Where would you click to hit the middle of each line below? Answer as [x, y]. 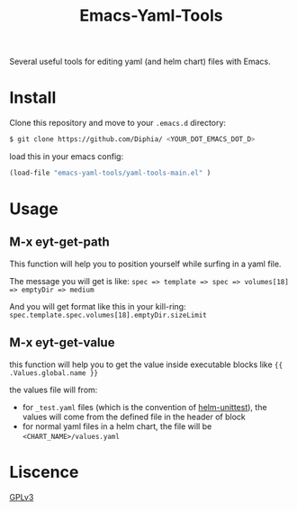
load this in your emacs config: [67, 157]
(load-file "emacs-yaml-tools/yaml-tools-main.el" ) [110, 173]
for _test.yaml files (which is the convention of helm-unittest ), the [144, 407]
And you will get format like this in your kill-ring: [98, 306]
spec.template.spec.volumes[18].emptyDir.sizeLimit [108, 315]
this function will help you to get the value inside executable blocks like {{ [146, 364]
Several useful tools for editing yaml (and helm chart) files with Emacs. [140, 62]
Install [33, 98]
